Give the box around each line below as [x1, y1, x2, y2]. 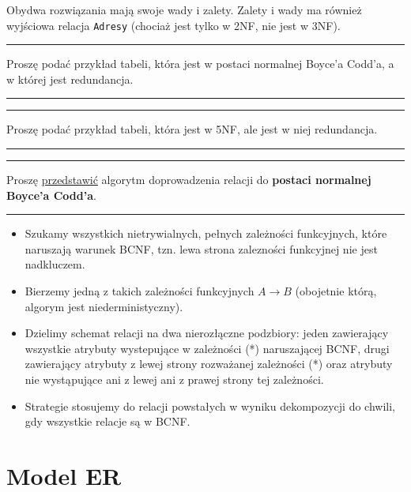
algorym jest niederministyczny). [25, 298, 183, 314]
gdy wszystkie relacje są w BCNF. [25, 413, 190, 430]
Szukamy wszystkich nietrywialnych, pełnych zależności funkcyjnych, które [25, 225, 387, 242]
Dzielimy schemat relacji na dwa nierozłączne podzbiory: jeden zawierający [25, 325, 389, 341]
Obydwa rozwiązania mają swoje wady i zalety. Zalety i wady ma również [6, 2, 362, 17]
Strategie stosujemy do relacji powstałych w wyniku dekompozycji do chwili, [25, 397, 395, 414]
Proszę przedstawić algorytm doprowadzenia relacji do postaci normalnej [6, 171, 371, 188]
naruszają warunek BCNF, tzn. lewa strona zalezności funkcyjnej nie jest [25, 240, 378, 257]
